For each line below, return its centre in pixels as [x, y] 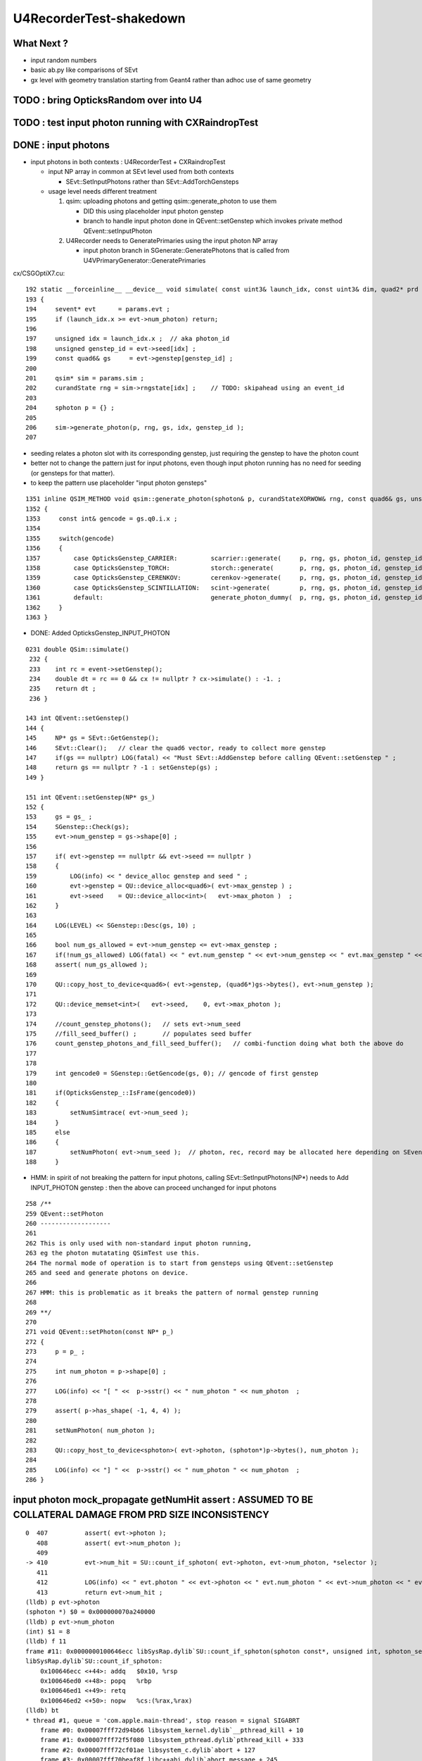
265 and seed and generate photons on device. [107, 1272]
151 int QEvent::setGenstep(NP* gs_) [91, 797]
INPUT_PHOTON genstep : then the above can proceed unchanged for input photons [154, 1188]
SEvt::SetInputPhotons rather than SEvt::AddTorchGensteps [152, 181]
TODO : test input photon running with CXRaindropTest [136, 122]
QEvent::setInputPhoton [118, 231]
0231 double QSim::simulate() [78, 649]
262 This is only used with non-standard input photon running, [139, 1243]
